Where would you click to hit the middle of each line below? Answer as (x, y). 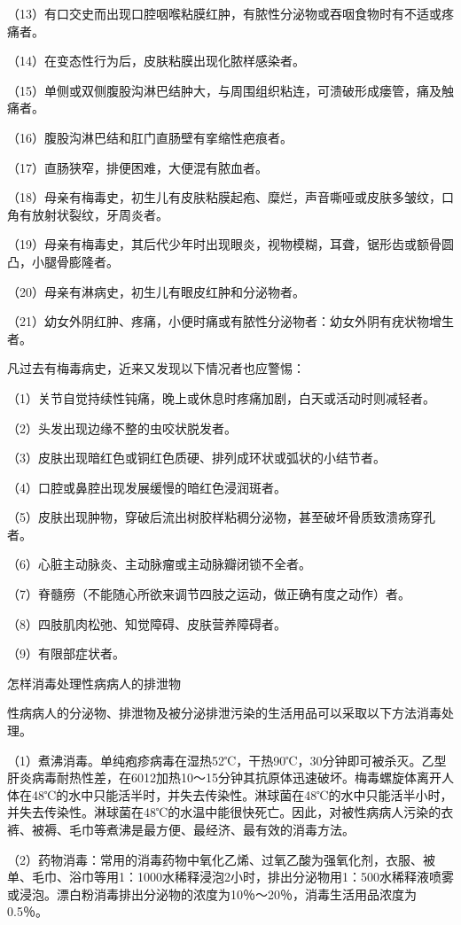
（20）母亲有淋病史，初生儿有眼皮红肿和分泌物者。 (156, 291)
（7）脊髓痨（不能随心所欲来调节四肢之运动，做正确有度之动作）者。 (209, 594)
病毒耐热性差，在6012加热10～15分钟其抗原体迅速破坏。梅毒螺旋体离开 (236, 777)
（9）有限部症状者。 (66, 653)
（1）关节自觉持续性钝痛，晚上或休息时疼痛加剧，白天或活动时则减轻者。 (221, 397)
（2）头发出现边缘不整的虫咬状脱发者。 (122, 428)
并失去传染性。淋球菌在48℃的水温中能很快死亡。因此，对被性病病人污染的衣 (230, 812)
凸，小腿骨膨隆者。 (63, 261)
